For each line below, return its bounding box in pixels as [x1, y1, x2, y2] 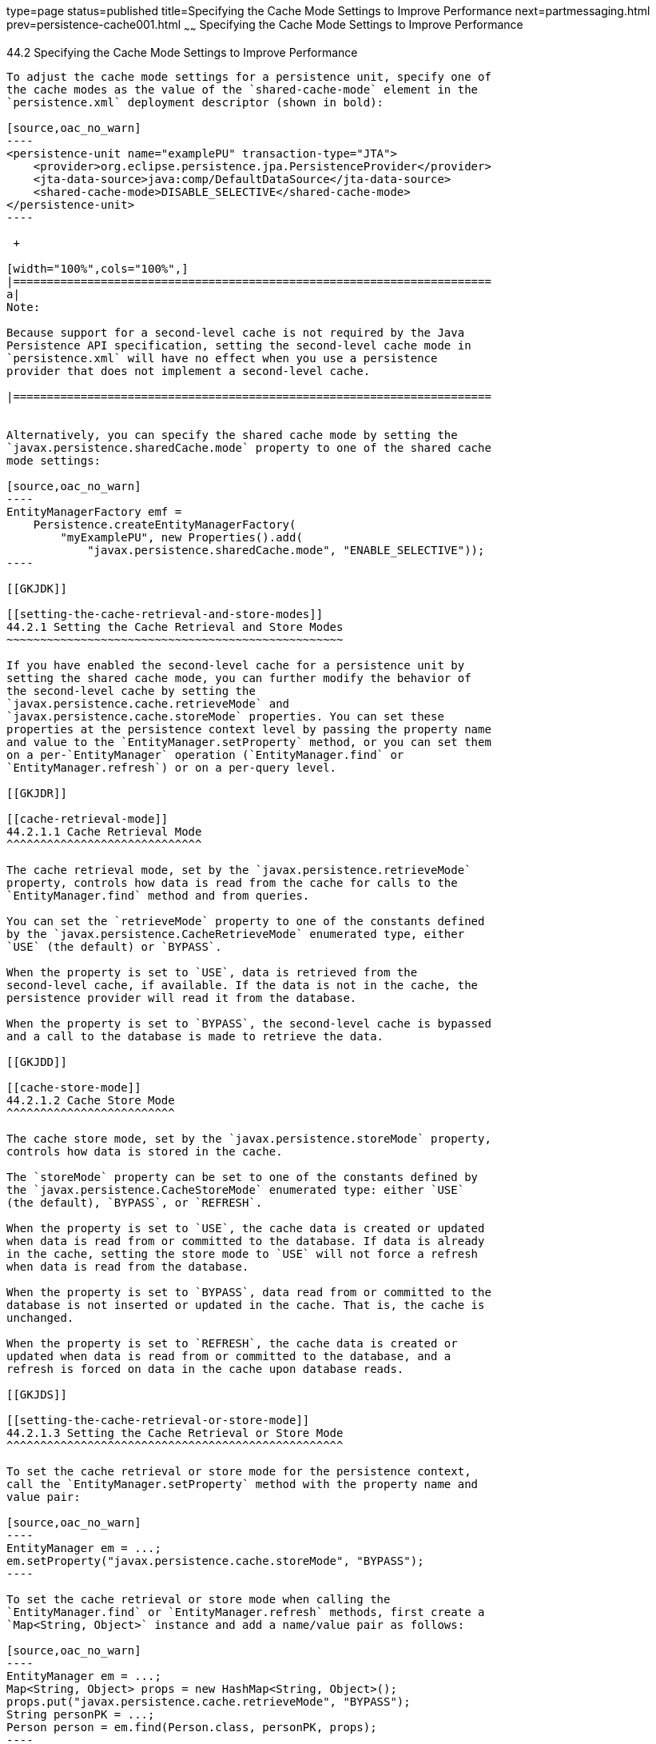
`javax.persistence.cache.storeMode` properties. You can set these [6, 709, 444, 723]
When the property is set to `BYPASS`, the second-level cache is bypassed [6, 1016, 491, 1030]
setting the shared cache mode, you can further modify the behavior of [6, 671, 471, 684]
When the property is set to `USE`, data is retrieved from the [6, 965, 418, 979]
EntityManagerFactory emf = [6, 505, 182, 518]
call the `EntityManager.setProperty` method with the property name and [6, 1477, 479, 1491]
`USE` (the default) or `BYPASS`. [6, 940, 222, 953]
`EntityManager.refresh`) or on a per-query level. [6, 760, 337, 774]
